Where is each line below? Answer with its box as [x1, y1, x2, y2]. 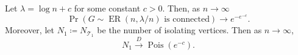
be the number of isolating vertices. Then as [97, 24, 262, 36]
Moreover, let [5, 24, 54, 36]
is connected [164, 15, 210, 24]
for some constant [74, 2, 141, 14]
